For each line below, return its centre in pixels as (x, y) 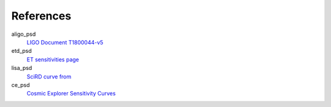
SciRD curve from (49, 77)
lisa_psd (22, 68)
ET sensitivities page (53, 59)
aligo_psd (24, 34)
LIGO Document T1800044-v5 (65, 42)
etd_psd (21, 51)
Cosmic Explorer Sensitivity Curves (71, 94)
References (41, 16)
